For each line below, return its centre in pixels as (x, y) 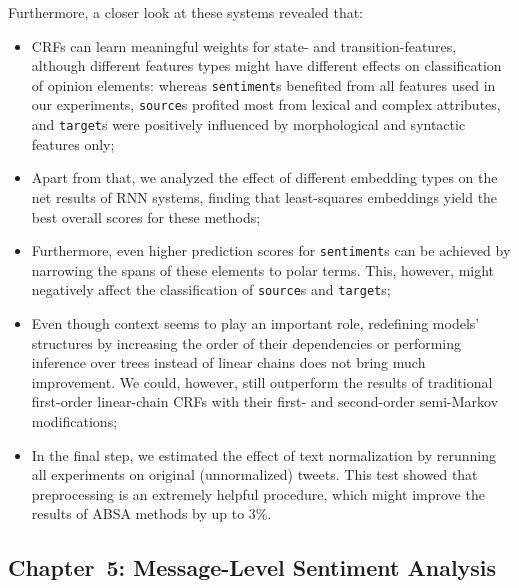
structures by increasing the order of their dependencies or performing (246, 342)
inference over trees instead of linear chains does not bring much (228, 362)
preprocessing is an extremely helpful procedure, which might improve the (258, 493)
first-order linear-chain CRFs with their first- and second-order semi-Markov (265, 401)
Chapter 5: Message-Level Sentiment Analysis (252, 567)
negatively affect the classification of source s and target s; (211, 289)
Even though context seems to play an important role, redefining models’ (255, 323)
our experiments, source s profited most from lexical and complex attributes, (266, 104)
